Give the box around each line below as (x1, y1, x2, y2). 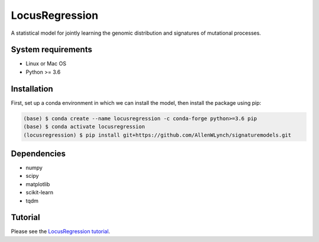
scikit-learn (25, 189, 53, 196)
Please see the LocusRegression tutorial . (11, 228, 110, 235)
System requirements (11, 45, 93, 55)
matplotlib (25, 180, 50, 188)
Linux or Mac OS (25, 60, 67, 67)
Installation (11, 84, 53, 94)
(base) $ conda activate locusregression (23, 124, 145, 130)
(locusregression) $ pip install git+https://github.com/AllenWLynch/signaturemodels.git (23, 131, 292, 138)
